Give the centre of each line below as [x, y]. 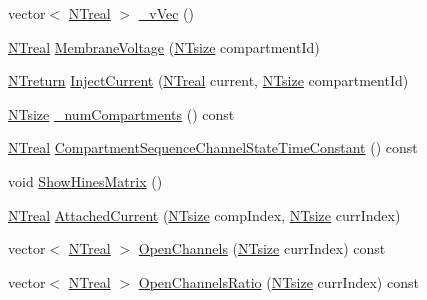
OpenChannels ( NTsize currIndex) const [262, 248]
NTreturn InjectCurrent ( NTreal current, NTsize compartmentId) [208, 80]
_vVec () [166, 13]
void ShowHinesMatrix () [85, 180]
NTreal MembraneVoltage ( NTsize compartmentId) [164, 46]
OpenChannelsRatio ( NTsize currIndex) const [278, 281]
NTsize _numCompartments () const [121, 113]
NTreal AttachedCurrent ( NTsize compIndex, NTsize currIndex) [204, 214]
